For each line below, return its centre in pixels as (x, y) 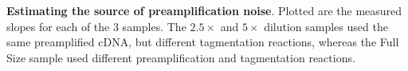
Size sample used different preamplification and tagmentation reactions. (181, 57)
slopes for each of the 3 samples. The (96, 26)
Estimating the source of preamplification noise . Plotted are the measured (204, 10)
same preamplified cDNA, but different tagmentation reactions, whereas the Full (203, 42)
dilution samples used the (326, 26)
